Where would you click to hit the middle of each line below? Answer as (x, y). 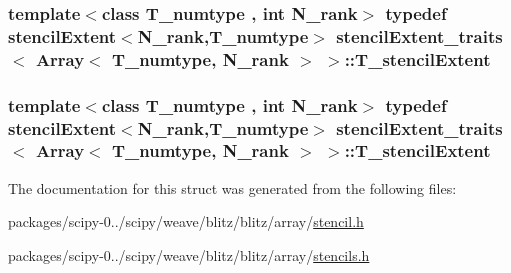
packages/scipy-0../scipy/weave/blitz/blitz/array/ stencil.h (186, 221)
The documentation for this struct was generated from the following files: (232, 187)
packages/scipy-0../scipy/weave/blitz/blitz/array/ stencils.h (189, 254)
